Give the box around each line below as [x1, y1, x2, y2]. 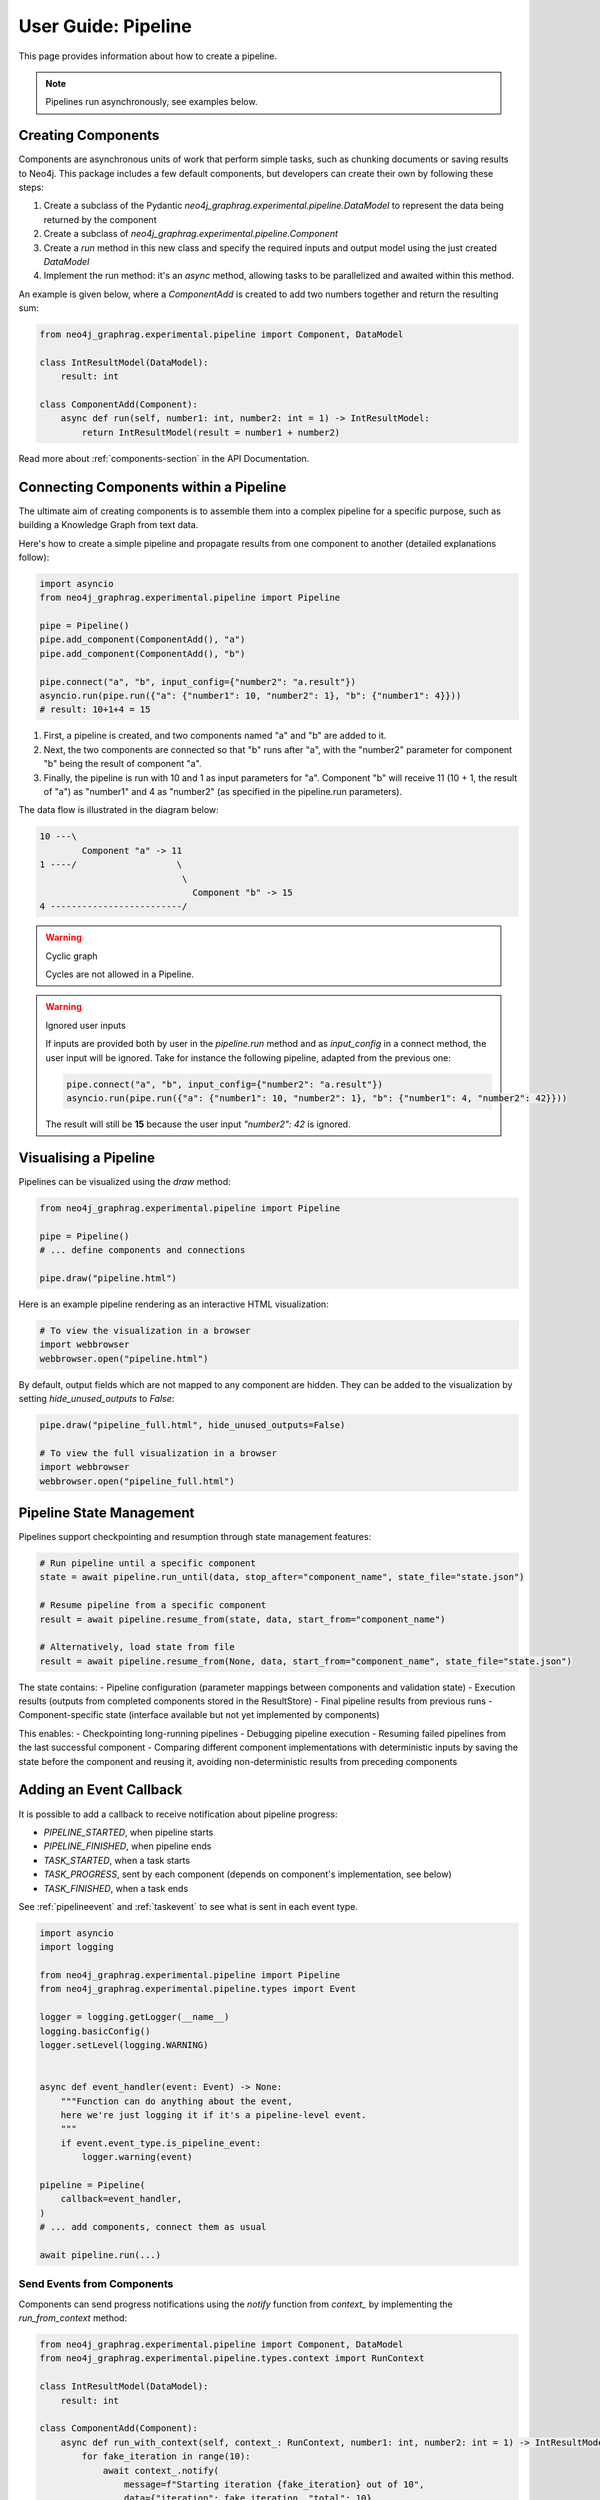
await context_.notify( [102, 2465, 220, 2476]
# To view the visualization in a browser [39, 1325, 251, 1336]
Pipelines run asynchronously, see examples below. [45, 96, 258, 108]
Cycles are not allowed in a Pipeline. [45, 968, 195, 980]
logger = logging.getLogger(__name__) [39, 2011, 230, 2023]
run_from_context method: [18, 2312, 128, 2324]
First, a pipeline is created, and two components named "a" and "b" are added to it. [43, 730, 387, 742]
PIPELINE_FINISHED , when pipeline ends [43, 1840, 212, 1852]
